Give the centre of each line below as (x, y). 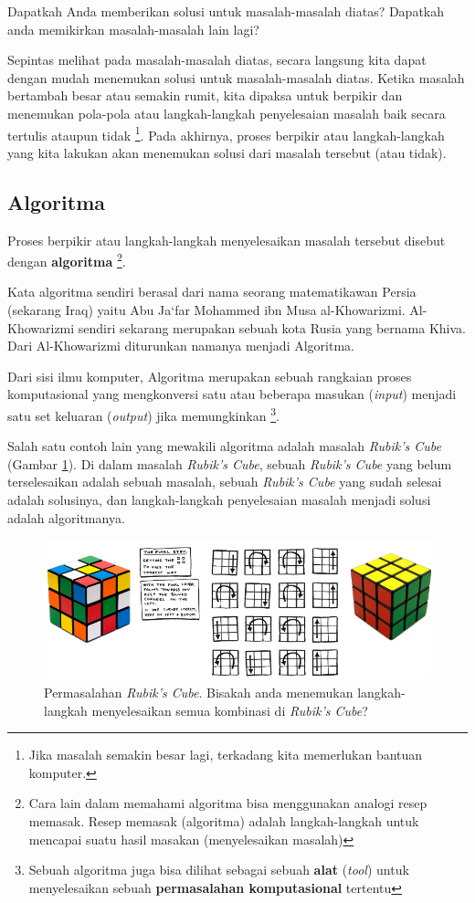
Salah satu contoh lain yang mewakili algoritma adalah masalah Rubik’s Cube (225, 446)
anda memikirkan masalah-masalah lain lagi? (133, 29)
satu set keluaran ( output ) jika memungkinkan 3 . (143, 414)
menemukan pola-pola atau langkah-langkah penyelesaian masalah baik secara (227, 113)
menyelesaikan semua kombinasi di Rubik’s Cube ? (230, 710)
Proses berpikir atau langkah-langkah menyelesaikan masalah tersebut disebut (227, 240)
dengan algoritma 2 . (67, 260)
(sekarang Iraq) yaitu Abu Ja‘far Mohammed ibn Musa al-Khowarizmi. (206, 310)
